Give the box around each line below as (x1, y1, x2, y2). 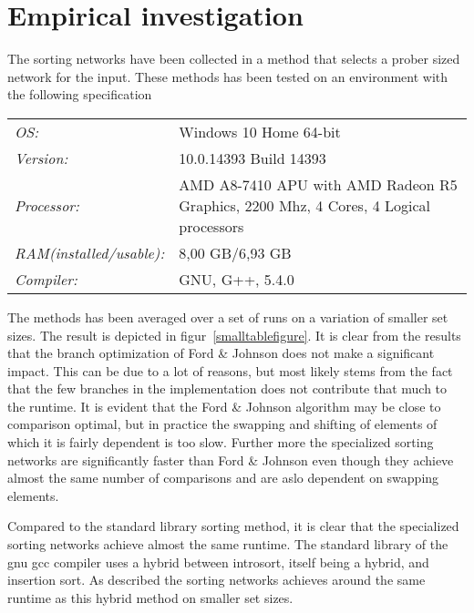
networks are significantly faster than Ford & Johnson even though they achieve (7, 450, 454, 469)
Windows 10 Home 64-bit (179, 120, 341, 142)
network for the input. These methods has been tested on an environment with (7, 66, 448, 86)
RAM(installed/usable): (15, 241, 165, 263)
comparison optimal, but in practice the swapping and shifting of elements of (7, 414, 438, 434)
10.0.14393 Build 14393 (179, 147, 326, 169)
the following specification (7, 85, 152, 104)
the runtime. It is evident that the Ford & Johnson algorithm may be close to (7, 396, 441, 415)
